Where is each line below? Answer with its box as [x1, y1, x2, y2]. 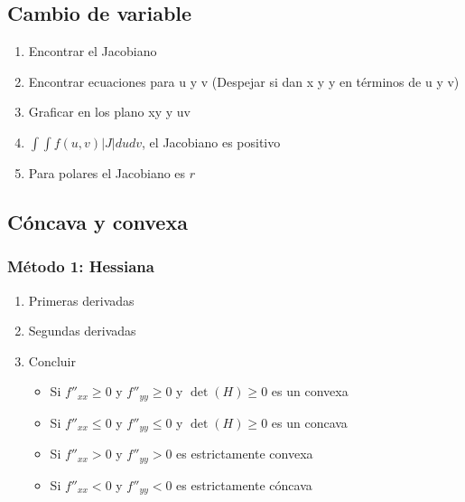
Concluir [28, 351, 76, 370]
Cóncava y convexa [7, 207, 188, 235]
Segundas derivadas [28, 321, 136, 340]
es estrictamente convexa [176, 444, 313, 463]
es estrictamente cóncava [176, 475, 312, 494]
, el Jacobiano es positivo [142, 132, 281, 151]
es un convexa [271, 382, 349, 401]
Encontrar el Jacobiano [28, 42, 157, 61]
